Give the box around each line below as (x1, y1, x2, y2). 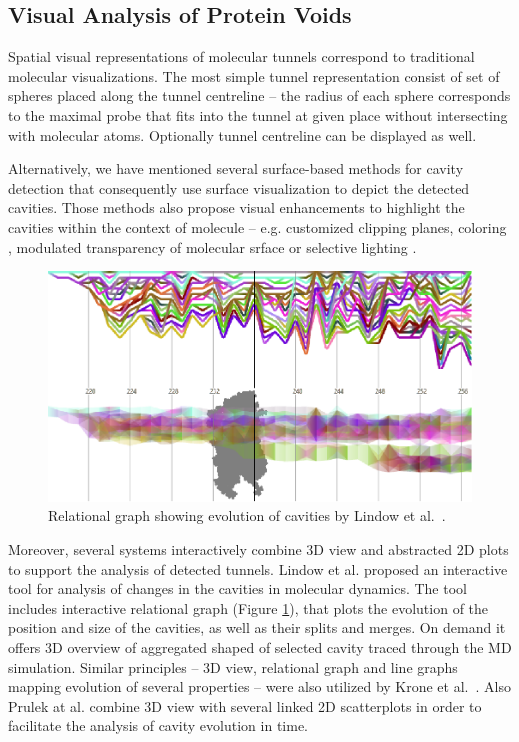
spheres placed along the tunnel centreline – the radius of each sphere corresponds (8, 85, 511, 106)
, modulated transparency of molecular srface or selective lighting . (8, 236, 417, 257)
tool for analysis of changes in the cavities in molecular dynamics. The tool (8, 578, 467, 599)
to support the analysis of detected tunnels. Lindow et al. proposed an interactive (8, 558, 508, 579)
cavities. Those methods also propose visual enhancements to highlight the (8, 197, 465, 218)
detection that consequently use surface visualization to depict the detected (8, 177, 470, 198)
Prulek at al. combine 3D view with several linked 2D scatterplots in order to (8, 695, 482, 716)
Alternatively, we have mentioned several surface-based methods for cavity (8, 158, 464, 179)
